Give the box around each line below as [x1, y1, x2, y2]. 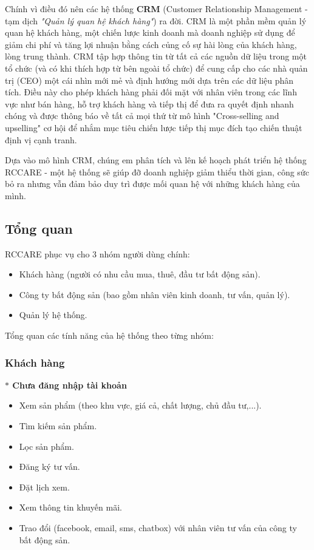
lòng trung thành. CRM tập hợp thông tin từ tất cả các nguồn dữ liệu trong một [5, 50, 307, 63]
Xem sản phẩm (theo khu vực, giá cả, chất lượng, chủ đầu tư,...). [19, 399, 262, 412]
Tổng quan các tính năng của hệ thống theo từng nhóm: [5, 329, 214, 342]
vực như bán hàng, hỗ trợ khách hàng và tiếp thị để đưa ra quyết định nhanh [5, 97, 294, 110]
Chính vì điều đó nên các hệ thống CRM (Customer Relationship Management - [5, 2, 308, 15]
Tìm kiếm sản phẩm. [19, 419, 97, 432]
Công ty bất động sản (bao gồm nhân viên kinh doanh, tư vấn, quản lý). [19, 288, 290, 300]
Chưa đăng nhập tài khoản [12, 378, 127, 391]
